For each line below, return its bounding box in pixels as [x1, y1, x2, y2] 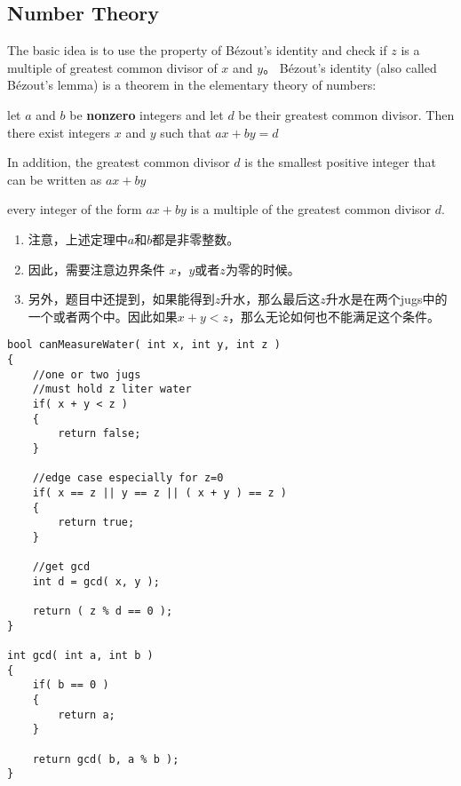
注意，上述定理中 [28, 229, 128, 248]
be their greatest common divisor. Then [238, 105, 455, 123]
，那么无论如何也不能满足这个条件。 [227, 306, 440, 325]
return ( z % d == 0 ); [32, 605, 173, 618]
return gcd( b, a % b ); [32, 752, 179, 766]
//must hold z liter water [32, 383, 192, 396]
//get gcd [32, 560, 91, 574]
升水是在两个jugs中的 [325, 290, 448, 308]
